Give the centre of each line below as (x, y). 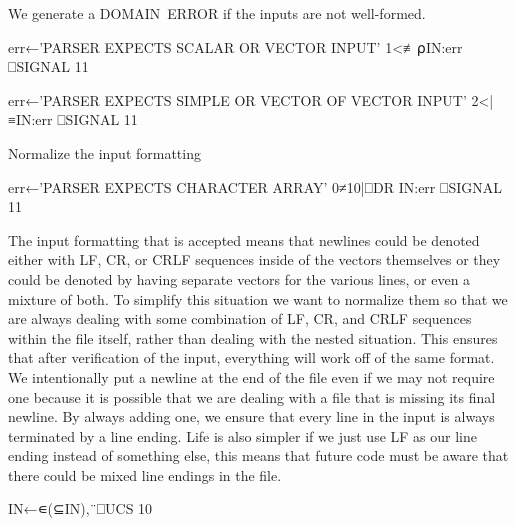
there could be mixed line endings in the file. (145, 474)
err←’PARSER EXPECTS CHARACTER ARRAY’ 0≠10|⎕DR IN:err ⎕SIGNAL (255, 186)
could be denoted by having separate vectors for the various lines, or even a (239, 278)
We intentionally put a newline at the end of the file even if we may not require (251, 376)
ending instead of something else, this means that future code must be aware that (258, 455)
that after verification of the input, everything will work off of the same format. (251, 357)
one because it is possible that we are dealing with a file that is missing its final (252, 396)
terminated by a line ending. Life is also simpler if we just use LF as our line (242, 435)
